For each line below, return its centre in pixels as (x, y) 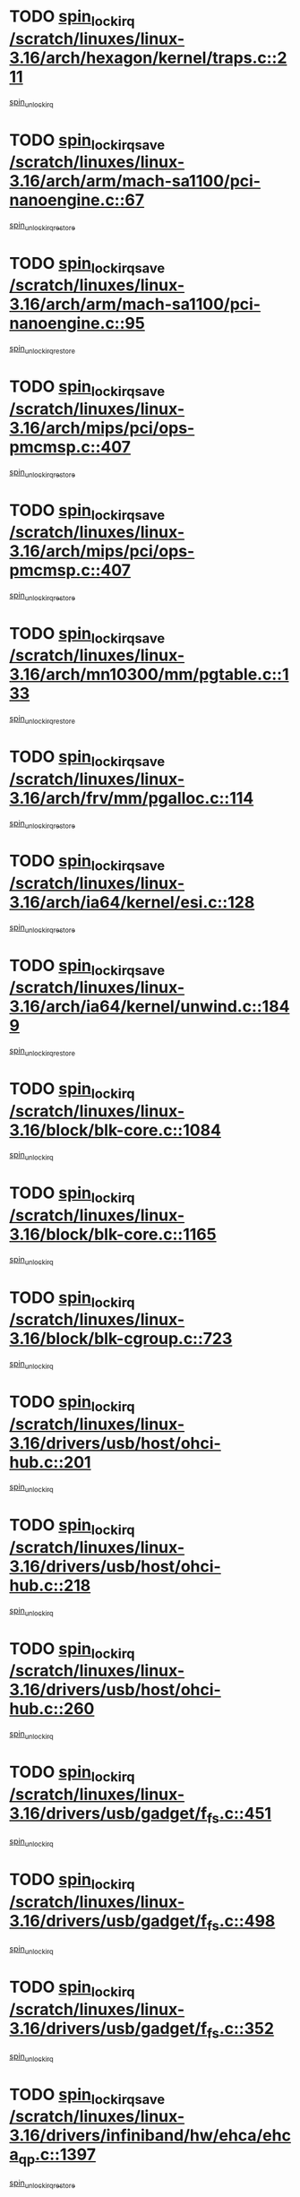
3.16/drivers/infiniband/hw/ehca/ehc (150, 2136)
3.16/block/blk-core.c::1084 (116, 1130)
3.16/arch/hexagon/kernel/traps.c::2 (148, 58)
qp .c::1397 (57, 2156)
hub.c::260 (52, 1709)
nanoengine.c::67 (77, 200)
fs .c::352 (240, 2030)
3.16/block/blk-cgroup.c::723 (121, 1339)
